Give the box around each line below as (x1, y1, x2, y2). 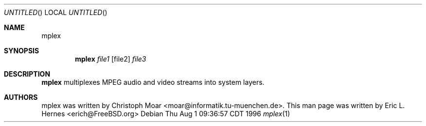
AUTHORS (4, 93, 38, 101)
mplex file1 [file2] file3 (75, 55, 146, 63)
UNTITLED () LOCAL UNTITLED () (4, 8, 107, 16)
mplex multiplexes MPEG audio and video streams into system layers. (41, 78, 265, 86)
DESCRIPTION (4, 70, 51, 78)
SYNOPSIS (4, 47, 39, 55)
